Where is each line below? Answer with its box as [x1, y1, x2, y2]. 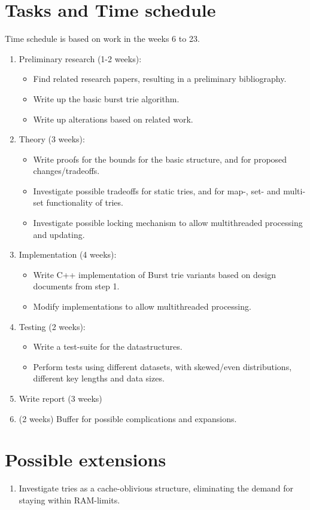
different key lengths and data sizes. [33, 372, 165, 384]
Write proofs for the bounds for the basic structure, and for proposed [33, 152, 287, 165]
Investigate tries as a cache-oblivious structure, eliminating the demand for [19, 482, 294, 494]
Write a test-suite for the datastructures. [33, 340, 183, 353]
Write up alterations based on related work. [33, 112, 193, 125]
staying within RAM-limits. [19, 493, 120, 506]
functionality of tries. [46, 196, 123, 209]
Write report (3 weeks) [19, 392, 102, 404]
